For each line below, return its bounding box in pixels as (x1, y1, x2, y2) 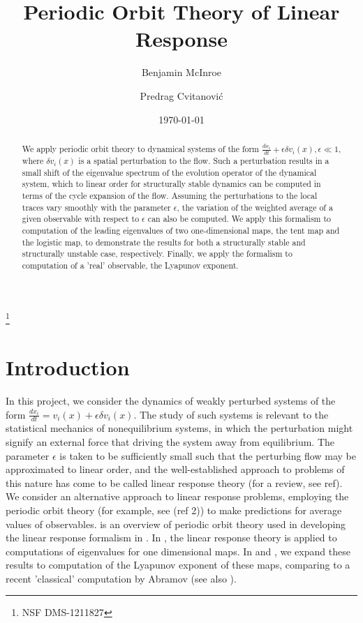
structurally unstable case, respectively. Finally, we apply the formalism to (22, 248, 292, 260)
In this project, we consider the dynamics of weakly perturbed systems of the (6, 393, 336, 407)
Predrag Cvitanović (140, 88, 223, 103)
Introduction (6, 352, 130, 381)
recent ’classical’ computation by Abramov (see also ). (6, 571, 237, 585)
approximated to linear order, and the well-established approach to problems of (6, 462, 345, 476)
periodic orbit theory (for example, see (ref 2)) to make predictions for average (6, 502, 342, 517)
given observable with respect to (22, 213, 140, 225)
